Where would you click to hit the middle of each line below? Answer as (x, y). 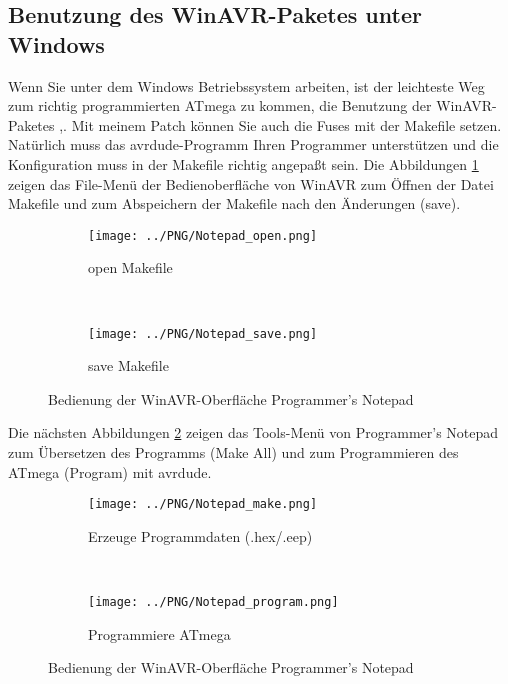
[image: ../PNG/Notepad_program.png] (213, 602)
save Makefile (128, 365)
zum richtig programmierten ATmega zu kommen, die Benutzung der (220, 105)
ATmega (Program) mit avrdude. (110, 471)
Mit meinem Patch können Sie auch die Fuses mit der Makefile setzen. (286, 124)
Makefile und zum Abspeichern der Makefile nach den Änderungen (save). (234, 203)
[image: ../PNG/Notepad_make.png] (203, 504)
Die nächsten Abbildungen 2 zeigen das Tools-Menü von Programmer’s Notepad (253, 432)
